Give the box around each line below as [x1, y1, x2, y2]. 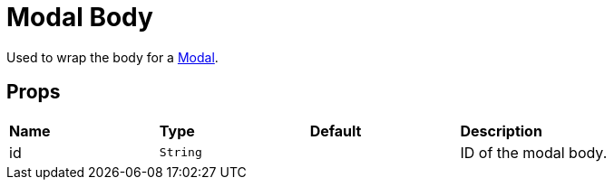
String [159, 145, 202, 160]
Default [309, 121, 362, 140]
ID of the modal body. [460, 143, 608, 162]
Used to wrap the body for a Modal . [6, 49, 219, 65]
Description [460, 121, 542, 140]
